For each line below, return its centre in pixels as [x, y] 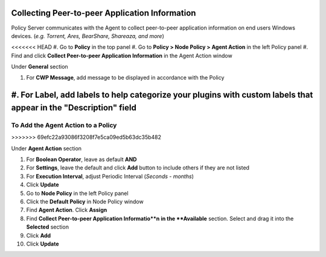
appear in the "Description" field [74, 108]
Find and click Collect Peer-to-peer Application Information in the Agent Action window [122, 56]
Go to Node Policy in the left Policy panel [78, 193]
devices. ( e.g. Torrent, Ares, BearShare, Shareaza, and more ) [88, 36]
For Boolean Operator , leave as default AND [81, 159]
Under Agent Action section [46, 148]
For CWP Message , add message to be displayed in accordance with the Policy [125, 78]
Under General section [40, 67]
